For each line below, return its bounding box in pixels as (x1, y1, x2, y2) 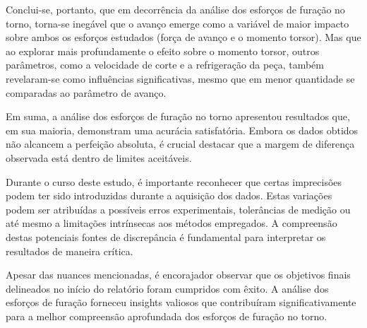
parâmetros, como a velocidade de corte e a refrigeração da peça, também (6, 57, 324, 72)
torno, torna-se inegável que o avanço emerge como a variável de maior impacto (6, 16, 349, 30)
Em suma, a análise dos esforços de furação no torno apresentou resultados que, (6, 109, 350, 124)
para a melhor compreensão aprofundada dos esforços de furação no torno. (6, 308, 327, 323)
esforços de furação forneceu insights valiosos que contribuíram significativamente (6, 295, 356, 310)
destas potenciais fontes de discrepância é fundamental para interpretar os (6, 229, 326, 244)
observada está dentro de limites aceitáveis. (6, 150, 192, 165)
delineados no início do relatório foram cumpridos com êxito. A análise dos (6, 281, 329, 295)
